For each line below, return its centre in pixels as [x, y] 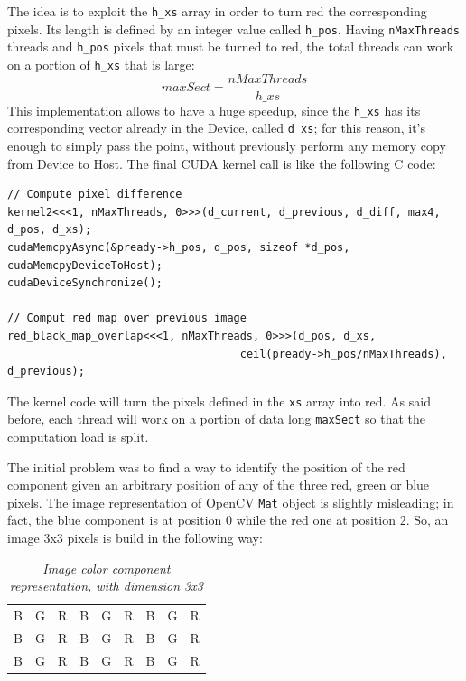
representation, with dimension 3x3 [106, 586]
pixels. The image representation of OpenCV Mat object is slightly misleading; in [231, 502]
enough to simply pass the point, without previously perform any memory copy [227, 145]
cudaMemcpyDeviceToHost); [85, 265]
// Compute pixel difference [95, 195]
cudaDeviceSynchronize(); [85, 283]
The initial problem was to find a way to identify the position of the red [206, 466]
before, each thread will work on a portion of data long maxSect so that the [216, 419]
